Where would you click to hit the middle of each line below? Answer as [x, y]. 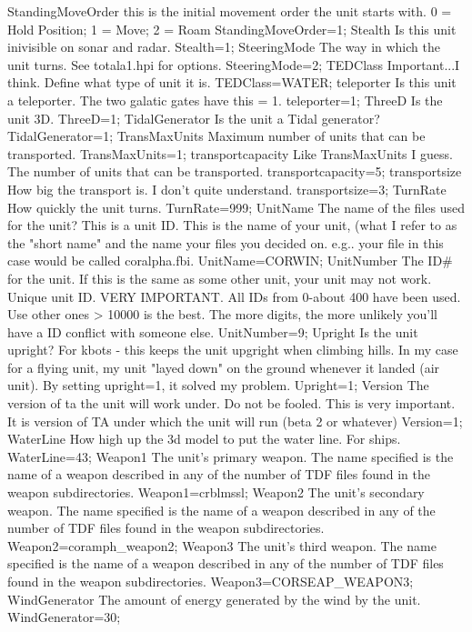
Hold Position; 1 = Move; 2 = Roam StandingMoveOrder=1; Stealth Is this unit [232, 29]
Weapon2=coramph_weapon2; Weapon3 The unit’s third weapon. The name [222, 545]
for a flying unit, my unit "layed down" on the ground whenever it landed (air [224, 367]
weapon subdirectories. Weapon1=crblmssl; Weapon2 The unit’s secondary [216, 492]
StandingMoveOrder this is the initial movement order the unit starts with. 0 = [230, 11]
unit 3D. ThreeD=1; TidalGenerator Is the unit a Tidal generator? [194, 118]
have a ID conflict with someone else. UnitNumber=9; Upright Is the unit [213, 331]
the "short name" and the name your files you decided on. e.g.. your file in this [226, 242]
